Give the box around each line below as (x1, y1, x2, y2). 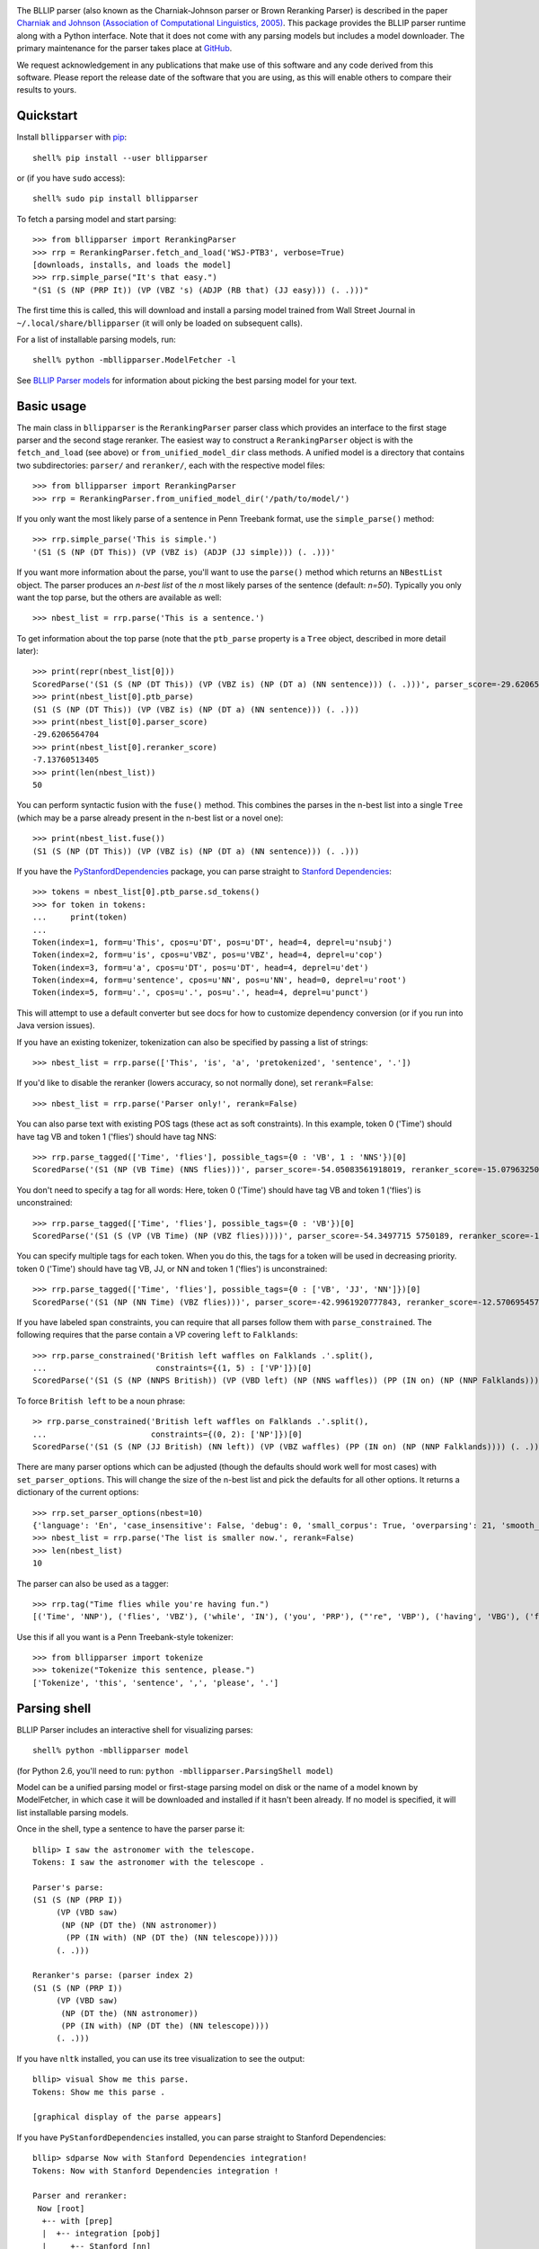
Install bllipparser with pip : (16, 131, 128, 143)
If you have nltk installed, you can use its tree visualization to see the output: (16, 2053, 305, 2064)
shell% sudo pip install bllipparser (32, 193, 199, 204)
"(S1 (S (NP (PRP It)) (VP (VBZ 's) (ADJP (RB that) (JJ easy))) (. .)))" (32, 284, 369, 295)
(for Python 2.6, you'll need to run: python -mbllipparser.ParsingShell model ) (16, 1765, 334, 1776)
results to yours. (16, 85, 76, 95)
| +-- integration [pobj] (41, 2228, 161, 2239)
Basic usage (16, 399, 87, 414)
